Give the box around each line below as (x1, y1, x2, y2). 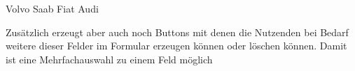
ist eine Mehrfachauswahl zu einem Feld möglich (6, 52, 213, 66)
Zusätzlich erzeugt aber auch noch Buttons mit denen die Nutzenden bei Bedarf (6, 24, 349, 39)
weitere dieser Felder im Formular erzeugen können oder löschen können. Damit (6, 38, 347, 53)
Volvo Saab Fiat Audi (6, 1, 99, 15)
